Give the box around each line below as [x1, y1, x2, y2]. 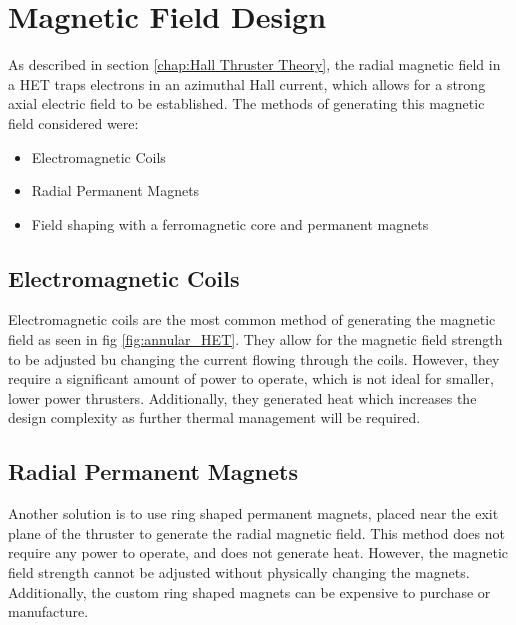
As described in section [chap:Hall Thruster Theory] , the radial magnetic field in [8, 54, 501, 75]
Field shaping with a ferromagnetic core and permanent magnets [31, 213, 429, 234]
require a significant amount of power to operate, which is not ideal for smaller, [8, 368, 494, 389]
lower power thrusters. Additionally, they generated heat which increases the [8, 387, 477, 408]
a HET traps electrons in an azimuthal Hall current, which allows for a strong [8, 73, 486, 94]
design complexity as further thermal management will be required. [8, 407, 421, 428]
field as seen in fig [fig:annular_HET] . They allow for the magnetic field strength [8, 329, 503, 350]
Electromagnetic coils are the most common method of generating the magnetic [8, 309, 496, 330]
